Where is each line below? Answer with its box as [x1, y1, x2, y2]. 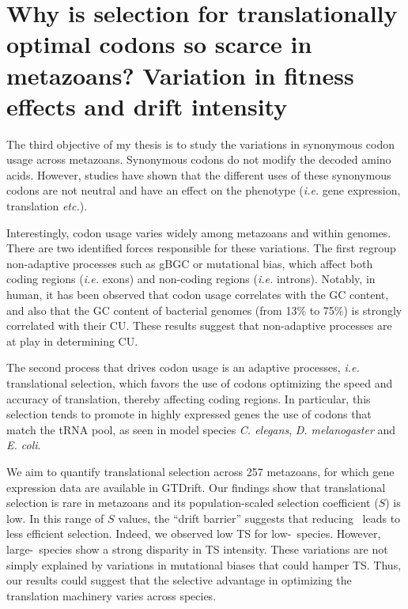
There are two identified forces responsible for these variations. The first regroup [6, 240, 396, 256]
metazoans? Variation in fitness [6, 59, 354, 91]
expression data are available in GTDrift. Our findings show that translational [6, 478, 386, 495]
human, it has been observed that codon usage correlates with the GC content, [6, 286, 389, 303]
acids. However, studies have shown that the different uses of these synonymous [6, 166, 391, 183]
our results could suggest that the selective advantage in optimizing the [6, 572, 352, 588]
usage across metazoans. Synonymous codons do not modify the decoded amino [6, 151, 391, 168]
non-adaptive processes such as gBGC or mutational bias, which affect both [6, 255, 373, 271]
